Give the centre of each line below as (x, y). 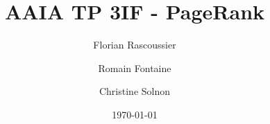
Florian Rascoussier (135, 45)
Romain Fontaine (135, 68)
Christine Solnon (135, 91)
